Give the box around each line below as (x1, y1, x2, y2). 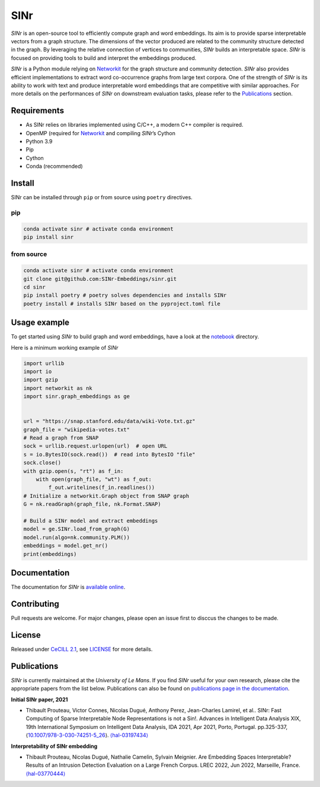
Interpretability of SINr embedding (11, 743, 98, 750)
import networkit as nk (23, 385, 93, 391)
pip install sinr (23, 233, 74, 240)
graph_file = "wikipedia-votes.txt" (23, 426, 130, 433)
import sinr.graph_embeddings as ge (23, 393, 130, 400)
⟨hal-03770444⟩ (25, 770, 66, 777)
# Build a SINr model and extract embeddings (23, 517, 158, 524)
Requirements (11, 105, 65, 116)
